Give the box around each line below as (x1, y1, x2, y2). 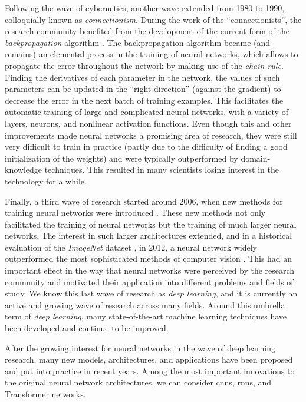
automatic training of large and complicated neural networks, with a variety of (5, 106, 288, 118)
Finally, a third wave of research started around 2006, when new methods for (5, 195, 283, 207)
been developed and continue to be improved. (5, 322, 169, 334)
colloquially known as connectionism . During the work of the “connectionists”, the (5, 13, 302, 25)
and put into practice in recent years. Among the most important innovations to (5, 364, 295, 377)
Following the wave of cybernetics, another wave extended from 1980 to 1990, (5, 2, 285, 14)
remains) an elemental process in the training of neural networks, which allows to (5, 48, 298, 60)
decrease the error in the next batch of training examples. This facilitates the (5, 94, 284, 106)
